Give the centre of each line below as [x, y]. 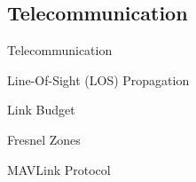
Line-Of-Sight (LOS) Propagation [98, 79]
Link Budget [41, 110]
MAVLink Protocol [59, 169]
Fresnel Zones [44, 139]
